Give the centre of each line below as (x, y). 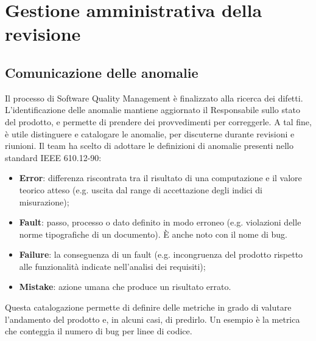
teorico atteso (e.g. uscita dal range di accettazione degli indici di (141, 189)
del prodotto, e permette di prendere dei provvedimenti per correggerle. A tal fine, (158, 121)
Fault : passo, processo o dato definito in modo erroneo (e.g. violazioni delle (160, 222)
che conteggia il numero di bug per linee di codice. (99, 331)
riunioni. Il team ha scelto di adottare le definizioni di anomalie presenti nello (149, 146)
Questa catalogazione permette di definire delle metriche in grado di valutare (148, 307)
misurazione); (44, 201)
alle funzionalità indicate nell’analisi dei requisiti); (112, 266)
